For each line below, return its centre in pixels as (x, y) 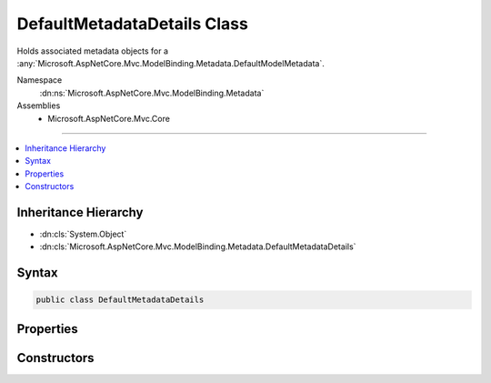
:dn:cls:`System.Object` (83, 234)
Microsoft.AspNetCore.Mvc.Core (109, 118)
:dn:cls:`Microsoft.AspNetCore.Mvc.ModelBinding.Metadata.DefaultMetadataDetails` (198, 247)
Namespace (40, 80)
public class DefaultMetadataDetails (120, 300)
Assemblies (39, 106)
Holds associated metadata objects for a (92, 51)
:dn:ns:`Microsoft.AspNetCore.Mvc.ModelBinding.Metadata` (152, 93)
